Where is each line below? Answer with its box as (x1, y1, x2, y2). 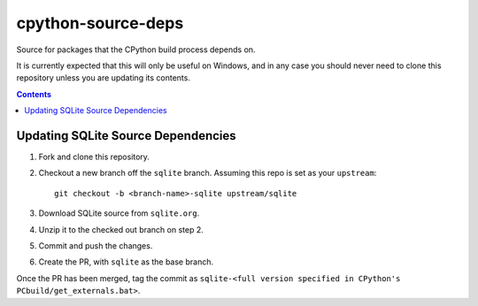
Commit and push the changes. (38, 240, 153, 251)
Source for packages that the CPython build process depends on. (16, 44, 256, 55)
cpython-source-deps (16, 13, 184, 33)
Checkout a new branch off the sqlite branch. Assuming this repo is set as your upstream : (38, 168, 377, 179)
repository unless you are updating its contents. (16, 73, 190, 83)
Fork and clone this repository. (38, 151, 150, 163)
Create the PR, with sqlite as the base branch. (38, 256, 214, 267)
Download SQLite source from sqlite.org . (38, 208, 200, 218)
